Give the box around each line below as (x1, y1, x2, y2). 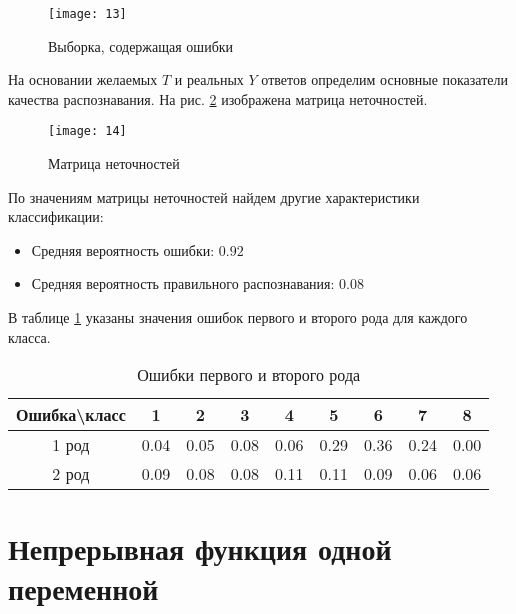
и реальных (174, 69, 244, 90)
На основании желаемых (8, 69, 158, 90)
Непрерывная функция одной (8, 528, 392, 569)
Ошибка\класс (16, 403, 126, 427)
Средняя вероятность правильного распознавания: (31, 273, 335, 294)
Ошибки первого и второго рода (137, 363, 361, 387)
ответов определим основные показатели (261, 69, 509, 90)
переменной (8, 567, 159, 608)
